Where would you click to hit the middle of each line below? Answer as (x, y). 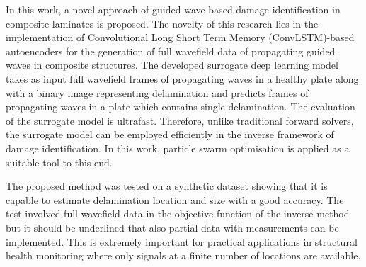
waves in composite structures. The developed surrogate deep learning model (172, 65)
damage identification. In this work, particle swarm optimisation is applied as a (178, 148)
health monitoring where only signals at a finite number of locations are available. (183, 255)
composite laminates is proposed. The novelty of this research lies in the (162, 23)
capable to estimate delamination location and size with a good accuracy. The (175, 199)
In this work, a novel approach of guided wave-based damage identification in (173, 9)
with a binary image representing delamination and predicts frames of (157, 92)
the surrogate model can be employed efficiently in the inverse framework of (170, 134)
